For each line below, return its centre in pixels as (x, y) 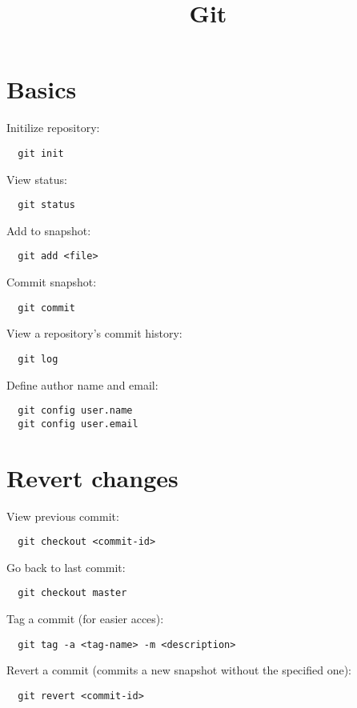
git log (38, 359)
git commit (46, 308)
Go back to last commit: (66, 567)
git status (46, 205)
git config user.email (78, 424)
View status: (37, 179)
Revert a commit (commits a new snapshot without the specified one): (179, 670)
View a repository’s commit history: (94, 333)
